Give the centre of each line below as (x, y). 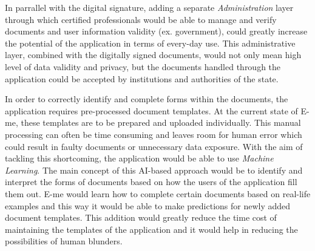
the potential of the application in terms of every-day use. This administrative (150, 43)
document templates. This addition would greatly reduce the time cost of (141, 217)
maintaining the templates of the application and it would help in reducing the (151, 229)
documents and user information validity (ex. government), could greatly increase (156, 31)
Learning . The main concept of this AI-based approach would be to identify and (154, 170)
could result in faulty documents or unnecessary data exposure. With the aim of (154, 146)
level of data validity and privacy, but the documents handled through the (143, 66)
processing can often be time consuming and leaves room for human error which (154, 134)
